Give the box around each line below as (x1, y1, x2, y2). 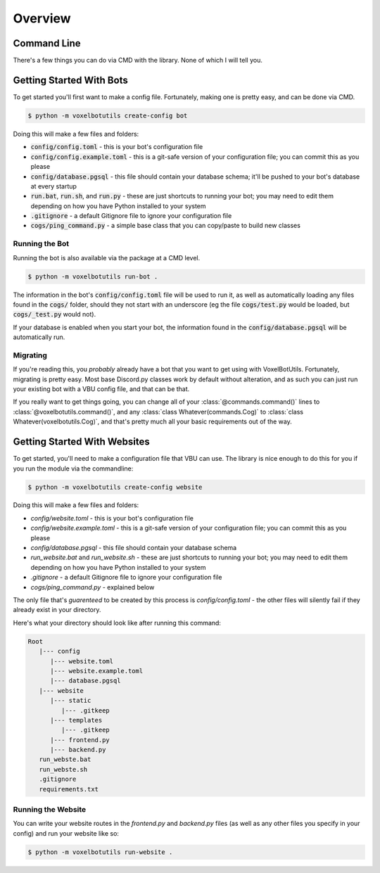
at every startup (30, 181, 77, 190)
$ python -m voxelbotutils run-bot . (27, 272, 158, 281)
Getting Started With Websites (13, 436, 151, 448)
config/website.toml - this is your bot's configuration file (30, 514, 194, 522)
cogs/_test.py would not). (13, 310, 96, 319)
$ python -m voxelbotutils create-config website (27, 483, 203, 491)
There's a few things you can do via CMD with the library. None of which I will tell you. (13, 56, 263, 65)
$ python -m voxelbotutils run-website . (27, 848, 173, 856)
